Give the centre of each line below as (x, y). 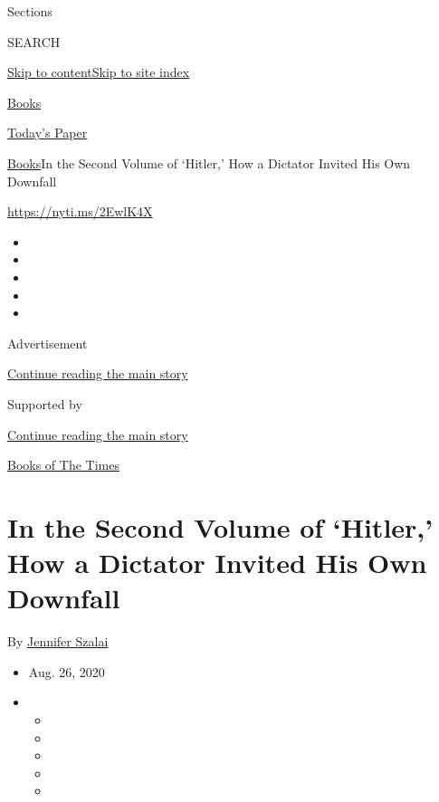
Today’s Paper (48, 133)
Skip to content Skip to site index (99, 72)
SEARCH (34, 41)
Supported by (45, 403)
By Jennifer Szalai (58, 641)
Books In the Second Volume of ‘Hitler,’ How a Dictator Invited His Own (209, 162)
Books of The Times (63, 465)
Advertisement (48, 343)
